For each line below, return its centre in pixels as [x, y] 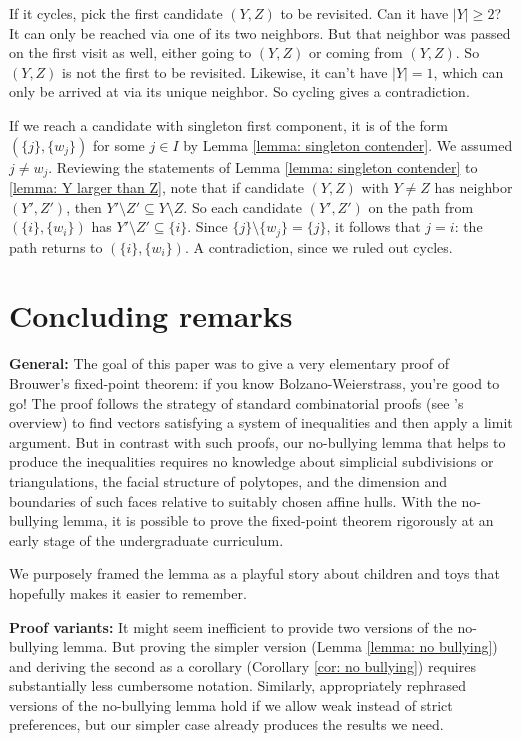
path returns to [56, 246]
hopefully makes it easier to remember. [128, 592]
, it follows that [373, 226]
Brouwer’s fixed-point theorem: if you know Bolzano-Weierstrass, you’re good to [254, 382]
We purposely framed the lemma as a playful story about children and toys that [254, 573]
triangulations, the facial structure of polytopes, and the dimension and [228, 480]
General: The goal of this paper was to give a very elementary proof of [229, 363]
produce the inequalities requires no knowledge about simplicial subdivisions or [251, 461]
